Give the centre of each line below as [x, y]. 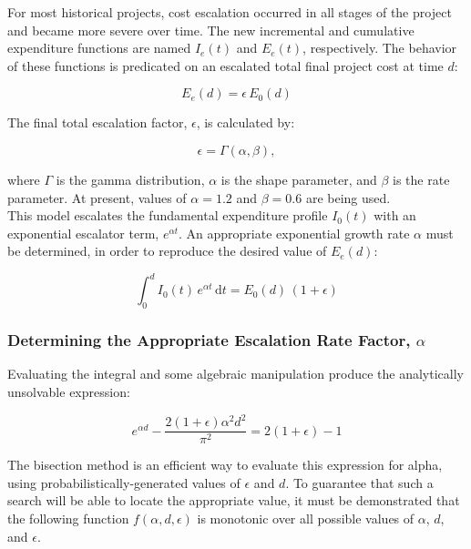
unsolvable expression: [69, 392]
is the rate [421, 179]
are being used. [348, 197]
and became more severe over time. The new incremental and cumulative [211, 30]
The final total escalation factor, [97, 122]
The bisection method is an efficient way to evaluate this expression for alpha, [225, 465]
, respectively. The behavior [380, 48]
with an [395, 215]
